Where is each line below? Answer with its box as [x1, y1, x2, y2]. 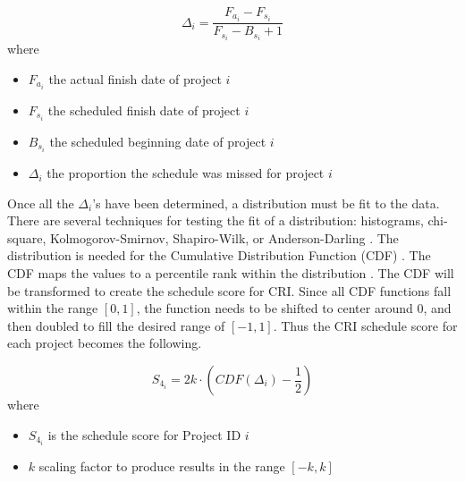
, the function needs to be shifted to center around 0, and [136, 299, 452, 317]
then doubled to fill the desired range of [7, 316, 225, 334]
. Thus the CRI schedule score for [273, 316, 458, 334]
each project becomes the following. [7, 334, 202, 352]
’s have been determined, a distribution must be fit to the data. [92, 193, 440, 212]
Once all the [7, 193, 74, 212]
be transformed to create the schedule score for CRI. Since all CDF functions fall [7, 281, 452, 300]
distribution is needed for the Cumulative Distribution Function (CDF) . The [7, 246, 431, 265]
